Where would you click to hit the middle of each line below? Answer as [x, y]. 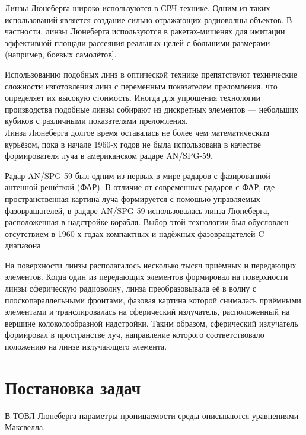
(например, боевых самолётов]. [61, 54]
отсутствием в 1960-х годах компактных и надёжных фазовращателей [130, 233]
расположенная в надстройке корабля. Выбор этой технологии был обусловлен [147, 222]
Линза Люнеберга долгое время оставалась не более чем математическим [137, 132]
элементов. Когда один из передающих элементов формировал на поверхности [146, 276]
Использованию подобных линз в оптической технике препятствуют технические [151, 74]
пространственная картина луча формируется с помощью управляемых [133, 198]
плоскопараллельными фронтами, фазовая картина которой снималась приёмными [153, 300]
